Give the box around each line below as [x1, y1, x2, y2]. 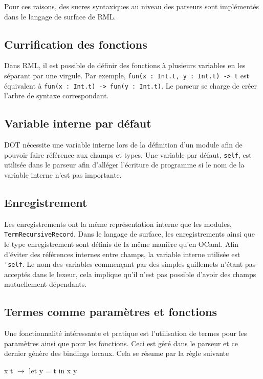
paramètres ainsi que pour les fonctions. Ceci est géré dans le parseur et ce [4, 338, 238, 348]
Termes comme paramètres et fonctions [4, 304, 217, 320]
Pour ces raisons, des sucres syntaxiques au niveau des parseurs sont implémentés [4, 1, 259, 11]
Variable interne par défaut [4, 115, 151, 131]
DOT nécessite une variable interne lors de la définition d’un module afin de [4, 139, 243, 150]
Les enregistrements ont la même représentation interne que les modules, [4, 218, 232, 229]
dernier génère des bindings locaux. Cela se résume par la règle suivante [4, 348, 229, 359]
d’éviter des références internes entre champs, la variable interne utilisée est [4, 248, 240, 259]
